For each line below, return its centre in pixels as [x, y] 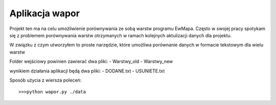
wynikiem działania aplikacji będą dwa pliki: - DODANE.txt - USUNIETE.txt [87, 71]
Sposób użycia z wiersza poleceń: [45, 80]
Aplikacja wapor [45, 13]
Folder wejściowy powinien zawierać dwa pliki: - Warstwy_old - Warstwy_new [91, 62]
